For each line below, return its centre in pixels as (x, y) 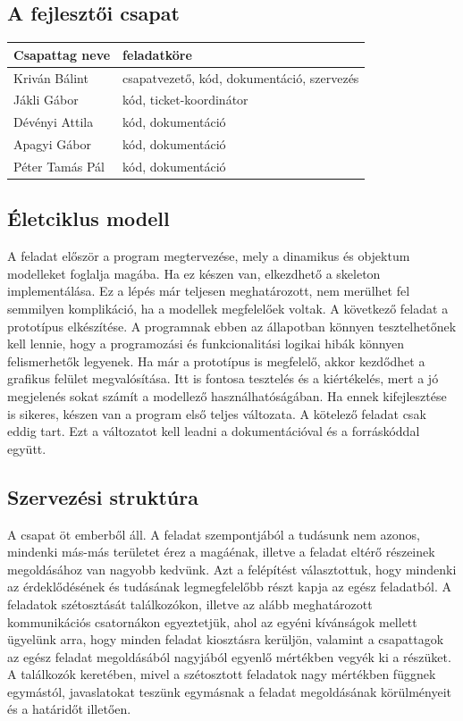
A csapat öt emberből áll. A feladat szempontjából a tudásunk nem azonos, (214, 534)
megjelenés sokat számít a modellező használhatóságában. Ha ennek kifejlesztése (227, 395)
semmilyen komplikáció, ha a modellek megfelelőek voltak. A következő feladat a (228, 308)
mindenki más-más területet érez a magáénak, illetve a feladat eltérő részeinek (221, 552)
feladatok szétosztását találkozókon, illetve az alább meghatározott (190, 604)
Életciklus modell (88, 218)
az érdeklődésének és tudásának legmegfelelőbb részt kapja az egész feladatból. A (230, 587)
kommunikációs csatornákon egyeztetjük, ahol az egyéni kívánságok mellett (212, 621)
